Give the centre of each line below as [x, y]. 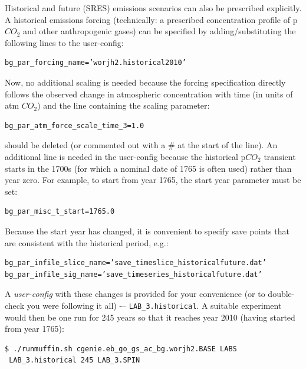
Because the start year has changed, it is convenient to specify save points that [147, 231]
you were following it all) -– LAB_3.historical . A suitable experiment [154, 305]
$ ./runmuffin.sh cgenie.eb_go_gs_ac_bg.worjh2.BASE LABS [121, 349]
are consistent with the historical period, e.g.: [87, 242]
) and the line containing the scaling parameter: [124, 105]
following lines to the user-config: [64, 42]
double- [281, 294]
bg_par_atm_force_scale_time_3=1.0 [75, 125]
